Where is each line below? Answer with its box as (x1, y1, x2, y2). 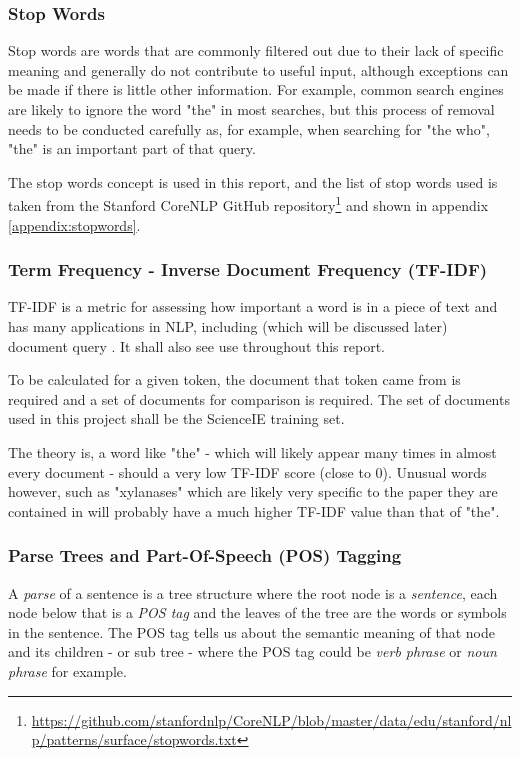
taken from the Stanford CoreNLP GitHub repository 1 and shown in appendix (8, 192, 489, 216)
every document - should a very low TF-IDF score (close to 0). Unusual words (8, 461, 487, 482)
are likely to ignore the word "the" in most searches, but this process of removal (8, 99, 495, 119)
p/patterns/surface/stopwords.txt (31, 729, 237, 750)
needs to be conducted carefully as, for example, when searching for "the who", (8, 118, 490, 139)
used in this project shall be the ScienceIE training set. (8, 408, 345, 429)
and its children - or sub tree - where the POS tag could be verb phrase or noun (8, 641, 497, 662)
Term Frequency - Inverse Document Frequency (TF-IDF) (8, 257, 488, 282)
